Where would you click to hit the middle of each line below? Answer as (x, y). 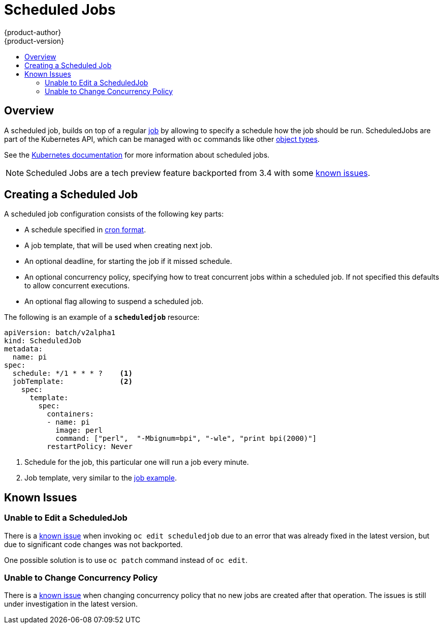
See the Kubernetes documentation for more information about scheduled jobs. (137, 155)
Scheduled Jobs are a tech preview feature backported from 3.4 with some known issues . (198, 173)
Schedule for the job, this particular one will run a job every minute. (137, 462)
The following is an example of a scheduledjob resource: (102, 317)
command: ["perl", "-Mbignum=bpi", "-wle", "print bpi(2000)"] (186, 439)
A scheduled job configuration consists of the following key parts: (114, 214)
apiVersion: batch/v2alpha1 (60, 333)
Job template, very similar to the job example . (101, 478)
